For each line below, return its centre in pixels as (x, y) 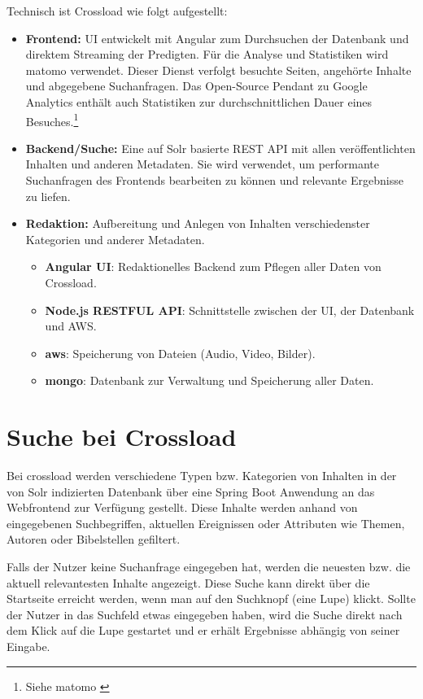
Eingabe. (28, 646)
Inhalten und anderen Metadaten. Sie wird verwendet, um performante (203, 164)
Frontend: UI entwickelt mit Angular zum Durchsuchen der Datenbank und (217, 38)
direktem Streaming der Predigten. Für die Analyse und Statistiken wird (207, 54)
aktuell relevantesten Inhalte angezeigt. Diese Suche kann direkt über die (188, 582)
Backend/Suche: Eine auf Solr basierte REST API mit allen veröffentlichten (220, 148)
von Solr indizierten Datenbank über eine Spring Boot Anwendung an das (191, 491)
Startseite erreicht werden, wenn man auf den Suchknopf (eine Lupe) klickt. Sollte (211, 599)
